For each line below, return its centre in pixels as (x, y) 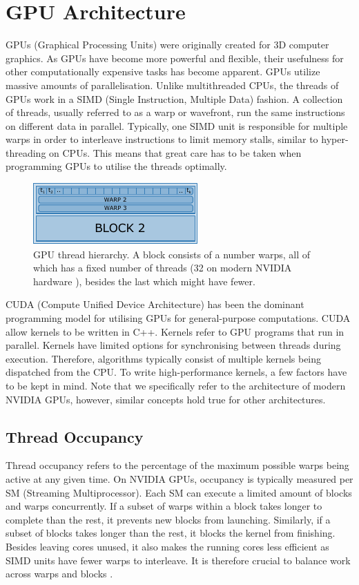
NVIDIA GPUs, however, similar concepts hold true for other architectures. (166, 399)
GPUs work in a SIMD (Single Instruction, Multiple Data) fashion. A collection (174, 98)
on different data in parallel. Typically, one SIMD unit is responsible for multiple (177, 125)
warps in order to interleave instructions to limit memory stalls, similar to (162, 139)
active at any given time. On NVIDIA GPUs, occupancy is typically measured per (179, 478)
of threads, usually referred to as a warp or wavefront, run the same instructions (175, 112)
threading (26, 152)
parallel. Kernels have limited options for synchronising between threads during (173, 345)
